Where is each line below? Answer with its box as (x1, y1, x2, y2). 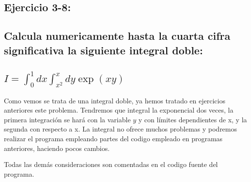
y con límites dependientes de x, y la (138, 114, 247, 124)
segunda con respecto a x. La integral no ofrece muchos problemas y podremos (4, 124, 237, 134)
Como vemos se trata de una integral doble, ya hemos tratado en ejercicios (4, 95, 225, 105)
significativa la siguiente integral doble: (4, 42, 203, 57)
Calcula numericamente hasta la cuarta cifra (4, 28, 231, 43)
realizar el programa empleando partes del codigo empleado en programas (4, 133, 223, 144)
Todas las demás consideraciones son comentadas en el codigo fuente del (4, 159, 218, 169)
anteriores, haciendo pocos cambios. (4, 143, 110, 153)
